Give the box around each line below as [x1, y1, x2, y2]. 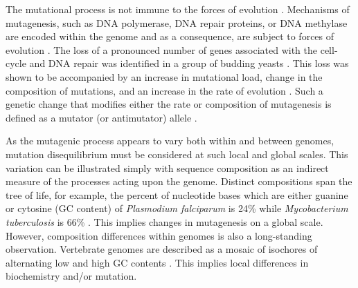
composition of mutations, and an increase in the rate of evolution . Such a [6, 83, 323, 97]
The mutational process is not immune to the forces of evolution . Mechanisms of [6, 2, 350, 16]
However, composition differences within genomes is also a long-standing [6, 228, 312, 242]
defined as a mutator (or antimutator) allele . [6, 110, 197, 124]
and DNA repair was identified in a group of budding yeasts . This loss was [29, 56, 349, 70]
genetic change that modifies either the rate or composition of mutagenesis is [6, 97, 332, 111]
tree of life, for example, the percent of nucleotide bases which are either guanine [6, 187, 348, 202]
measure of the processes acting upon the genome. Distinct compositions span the [6, 174, 352, 189]
